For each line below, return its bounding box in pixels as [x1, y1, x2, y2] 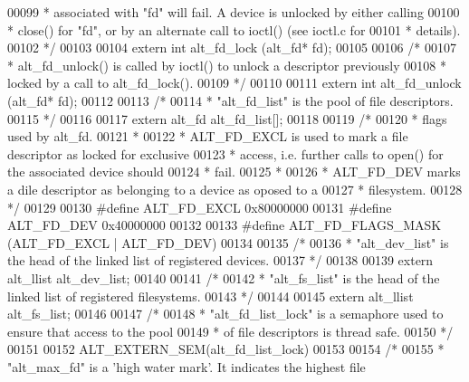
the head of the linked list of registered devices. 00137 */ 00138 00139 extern [7, 251, 434, 270]
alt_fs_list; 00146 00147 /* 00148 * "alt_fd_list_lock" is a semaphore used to [7, 304, 444, 323]
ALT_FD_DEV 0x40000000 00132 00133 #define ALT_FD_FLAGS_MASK [7, 215, 442, 234]
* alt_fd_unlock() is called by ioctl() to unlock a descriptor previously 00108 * [7, 55, 446, 74]
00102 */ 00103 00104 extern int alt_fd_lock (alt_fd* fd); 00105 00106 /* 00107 [7, 38, 456, 57]
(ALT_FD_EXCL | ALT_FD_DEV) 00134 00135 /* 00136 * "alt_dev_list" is [7, 233, 449, 252]
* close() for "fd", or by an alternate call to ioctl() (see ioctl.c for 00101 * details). [7, 20, 461, 39]
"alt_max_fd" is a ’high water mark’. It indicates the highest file [7, 357, 366, 376]
